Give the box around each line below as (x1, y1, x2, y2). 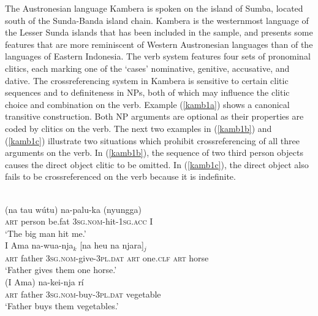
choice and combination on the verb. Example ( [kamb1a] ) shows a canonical (5, 98, 290, 110)
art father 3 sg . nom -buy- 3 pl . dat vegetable (5, 287, 161, 300)
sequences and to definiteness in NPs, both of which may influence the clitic (5, 86, 290, 99)
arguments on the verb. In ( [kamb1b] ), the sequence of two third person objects (5, 146, 303, 159)
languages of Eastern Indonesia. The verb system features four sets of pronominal (5, 50, 311, 63)
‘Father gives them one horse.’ (5, 263, 117, 276)
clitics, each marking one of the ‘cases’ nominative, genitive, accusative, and (5, 61, 290, 74)
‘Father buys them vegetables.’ (5, 299, 119, 312)
